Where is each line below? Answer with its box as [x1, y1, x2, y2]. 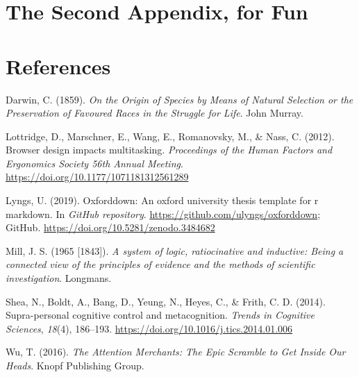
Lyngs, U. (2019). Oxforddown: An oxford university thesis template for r [6, 193, 319, 208]
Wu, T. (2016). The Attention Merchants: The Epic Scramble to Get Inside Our [6, 344, 346, 359]
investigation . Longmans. [6, 271, 112, 285]
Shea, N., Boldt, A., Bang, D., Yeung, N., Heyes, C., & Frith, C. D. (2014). [6, 294, 326, 308]
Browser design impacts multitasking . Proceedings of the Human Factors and [6, 142, 333, 157]
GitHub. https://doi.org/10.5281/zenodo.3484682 [6, 220, 215, 235]
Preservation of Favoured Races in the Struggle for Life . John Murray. [6, 106, 303, 120]
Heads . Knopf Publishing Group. [6, 358, 144, 372]
